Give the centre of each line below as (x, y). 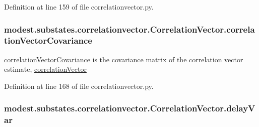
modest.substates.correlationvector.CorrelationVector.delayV (130, 108)
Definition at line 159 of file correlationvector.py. (79, 7)
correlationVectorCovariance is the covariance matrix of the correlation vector (124, 59)
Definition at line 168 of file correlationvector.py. (79, 86)
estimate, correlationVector (45, 69)
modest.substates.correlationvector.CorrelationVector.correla (129, 29)
